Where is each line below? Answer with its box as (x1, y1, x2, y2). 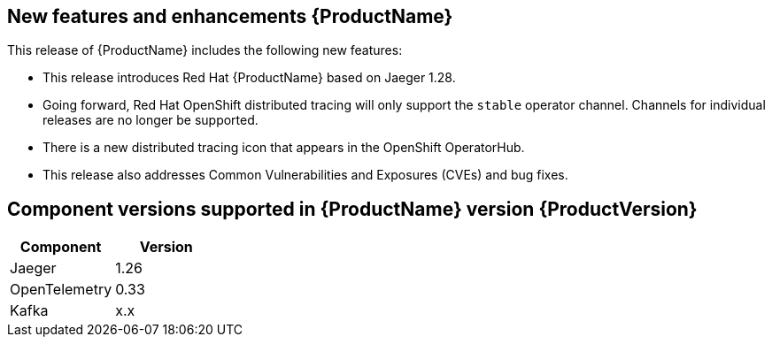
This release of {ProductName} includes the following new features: (7, 42, 403, 58)
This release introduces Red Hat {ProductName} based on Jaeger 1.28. (42, 70, 456, 86)
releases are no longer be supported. (42, 112, 259, 128)
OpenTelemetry (10, 280, 112, 299)
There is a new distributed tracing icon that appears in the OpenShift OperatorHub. (42, 140, 525, 156)
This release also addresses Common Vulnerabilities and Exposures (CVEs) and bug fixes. (42, 167, 568, 183)
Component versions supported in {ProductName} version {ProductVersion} (7, 197, 698, 220)
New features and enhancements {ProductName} (7, 5, 453, 27)
